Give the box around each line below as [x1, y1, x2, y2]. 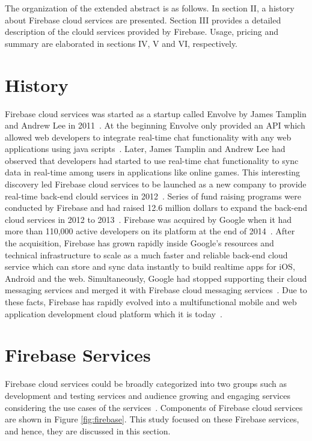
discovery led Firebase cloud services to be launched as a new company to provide [5, 178, 307, 190]
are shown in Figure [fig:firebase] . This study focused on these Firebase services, [5, 413, 299, 425]
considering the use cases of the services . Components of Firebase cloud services [5, 401, 303, 413]
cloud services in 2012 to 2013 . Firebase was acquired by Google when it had [5, 213, 292, 225]
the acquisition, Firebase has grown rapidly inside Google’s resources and [5, 237, 274, 249]
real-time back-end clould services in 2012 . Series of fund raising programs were [5, 189, 301, 202]
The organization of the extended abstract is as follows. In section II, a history [5, 2, 295, 14]
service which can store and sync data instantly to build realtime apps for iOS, [5, 260, 295, 273]
